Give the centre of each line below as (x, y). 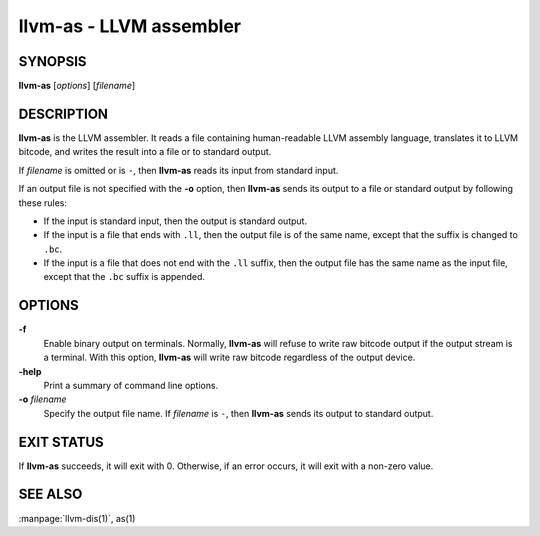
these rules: (43, 202)
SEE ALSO (50, 494)
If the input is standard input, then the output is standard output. (175, 221)
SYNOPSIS (52, 61)
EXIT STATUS (61, 441)
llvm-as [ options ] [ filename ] (77, 86)
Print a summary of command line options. (131, 385)
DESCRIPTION (63, 113)
